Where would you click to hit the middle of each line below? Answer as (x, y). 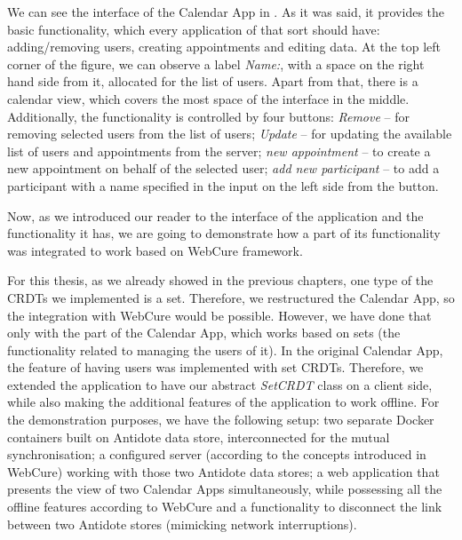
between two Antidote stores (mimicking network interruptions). (182, 524)
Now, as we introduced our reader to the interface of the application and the (215, 215)
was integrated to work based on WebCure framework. (155, 250)
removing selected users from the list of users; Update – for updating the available (230, 134)
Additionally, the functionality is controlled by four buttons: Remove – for (209, 116)
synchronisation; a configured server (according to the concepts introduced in (217, 454)
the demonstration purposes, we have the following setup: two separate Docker (221, 420)
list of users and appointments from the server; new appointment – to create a (219, 151)
